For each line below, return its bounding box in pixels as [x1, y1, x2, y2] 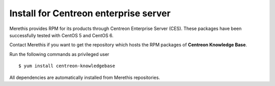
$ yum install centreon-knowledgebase [18, 63, 116, 69]
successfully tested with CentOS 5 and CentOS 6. [9, 32, 114, 38]
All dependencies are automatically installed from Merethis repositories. [9, 74, 160, 80]
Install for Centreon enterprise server [9, 8, 171, 19]
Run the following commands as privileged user [9, 51, 109, 57]
